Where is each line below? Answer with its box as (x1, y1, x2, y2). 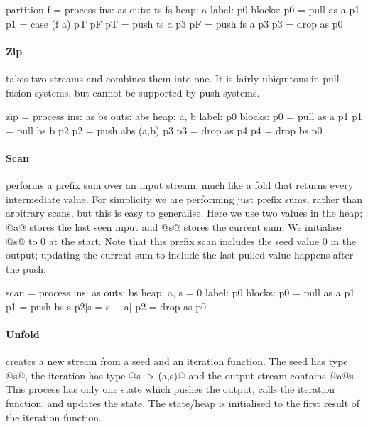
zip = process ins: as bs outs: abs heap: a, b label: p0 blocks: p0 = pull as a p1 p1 (6, 109, 363, 124)
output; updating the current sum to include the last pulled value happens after (6, 247, 354, 262)
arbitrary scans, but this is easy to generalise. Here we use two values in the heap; (6, 205, 363, 220)
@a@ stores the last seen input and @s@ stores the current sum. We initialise (6, 219, 342, 234)
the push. (6, 261, 46, 276)
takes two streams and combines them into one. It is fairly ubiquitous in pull (6, 70, 340, 85)
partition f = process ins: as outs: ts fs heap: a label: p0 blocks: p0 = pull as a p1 (6, 2, 360, 16)
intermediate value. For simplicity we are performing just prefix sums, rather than (6, 191, 363, 206)
